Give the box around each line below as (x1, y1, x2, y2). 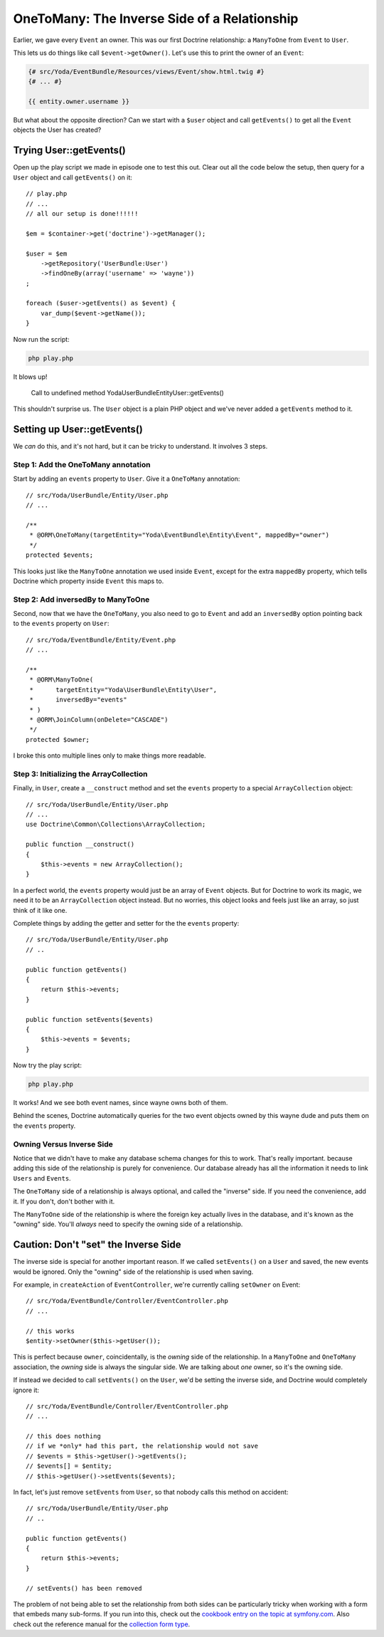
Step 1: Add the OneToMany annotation (13, 460, 151, 470)
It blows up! (13, 372, 48, 381)
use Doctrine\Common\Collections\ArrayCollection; (26, 820, 206, 829)
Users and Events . (13, 1173, 71, 1182)
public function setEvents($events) (26, 1015, 154, 1023)
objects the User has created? (13, 125, 102, 135)
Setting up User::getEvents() (13, 424, 144, 436)
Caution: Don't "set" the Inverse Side (13, 1239, 181, 1251)
